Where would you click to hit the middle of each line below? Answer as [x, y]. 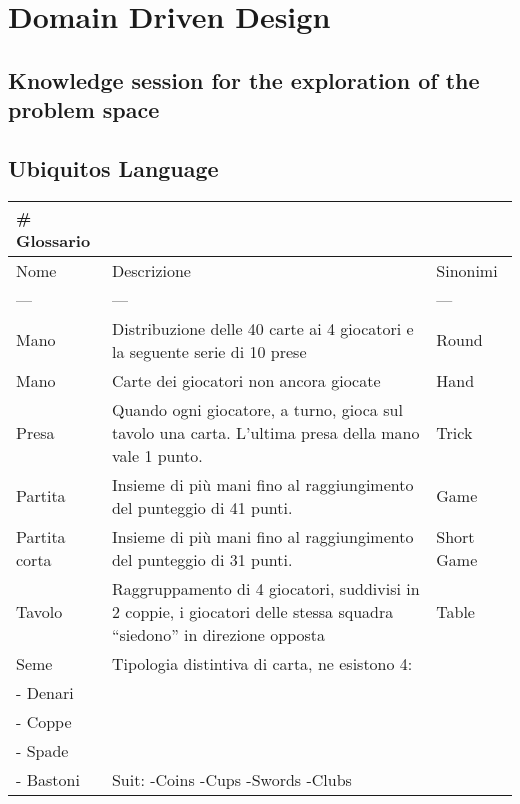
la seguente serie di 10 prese [209, 351]
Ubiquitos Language [113, 167]
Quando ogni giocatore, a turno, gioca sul [257, 409]
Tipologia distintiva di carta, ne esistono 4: [262, 663]
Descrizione [151, 270]
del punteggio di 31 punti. [202, 559]
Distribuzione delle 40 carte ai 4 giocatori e [262, 328]
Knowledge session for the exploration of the [244, 79]
